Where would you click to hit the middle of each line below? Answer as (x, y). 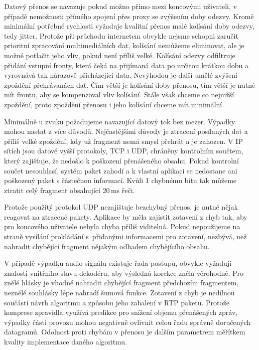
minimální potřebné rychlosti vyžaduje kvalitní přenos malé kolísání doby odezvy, (129, 26)
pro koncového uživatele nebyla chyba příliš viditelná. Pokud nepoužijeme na (122, 226)
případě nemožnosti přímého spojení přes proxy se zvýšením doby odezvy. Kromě (129, 16)
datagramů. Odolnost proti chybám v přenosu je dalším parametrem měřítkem (125, 332)
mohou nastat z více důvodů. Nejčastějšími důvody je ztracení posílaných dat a (126, 131)
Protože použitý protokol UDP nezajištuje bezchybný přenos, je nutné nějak (121, 207)
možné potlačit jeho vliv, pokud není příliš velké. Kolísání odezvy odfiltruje (120, 55)
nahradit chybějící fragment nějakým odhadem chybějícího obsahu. (107, 246)
